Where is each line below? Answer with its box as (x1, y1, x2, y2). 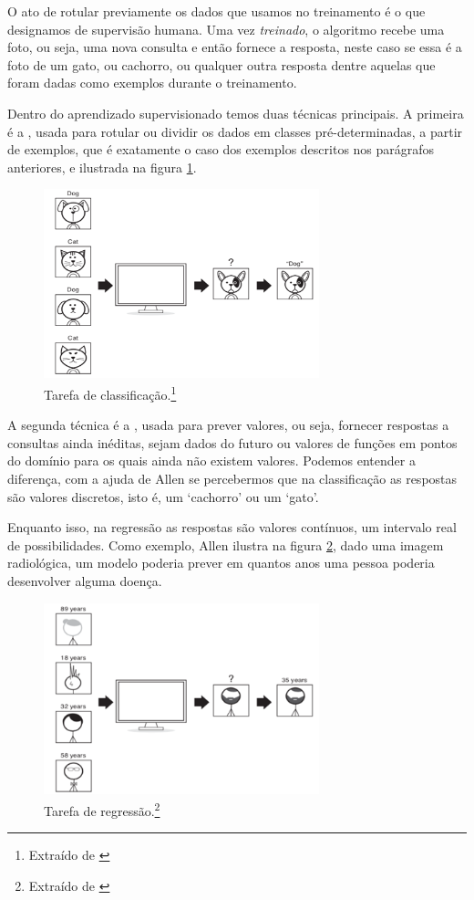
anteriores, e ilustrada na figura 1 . (7, 157, 197, 176)
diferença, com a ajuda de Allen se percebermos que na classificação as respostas (7, 468, 458, 487)
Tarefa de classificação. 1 (44, 382, 177, 403)
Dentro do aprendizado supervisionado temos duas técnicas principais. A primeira (7, 103, 464, 122)
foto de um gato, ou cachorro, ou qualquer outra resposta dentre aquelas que (7, 55, 436, 74)
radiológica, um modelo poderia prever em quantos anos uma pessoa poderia (7, 553, 435, 572)
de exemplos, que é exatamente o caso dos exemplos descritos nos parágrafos (7, 140, 435, 159)
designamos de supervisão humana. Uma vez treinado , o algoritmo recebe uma (7, 19, 445, 38)
